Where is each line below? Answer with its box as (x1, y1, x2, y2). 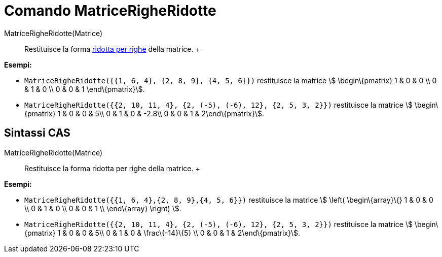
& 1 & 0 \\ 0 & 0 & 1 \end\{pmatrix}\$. (24, 84, 145, 93)
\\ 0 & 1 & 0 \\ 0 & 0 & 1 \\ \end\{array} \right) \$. (24, 204, 181, 213)
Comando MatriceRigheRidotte (4, 2, 216, 19)
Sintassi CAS (4, 126, 70, 140)
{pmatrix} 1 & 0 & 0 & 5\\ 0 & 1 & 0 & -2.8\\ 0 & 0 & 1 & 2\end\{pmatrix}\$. (24, 109, 264, 118)
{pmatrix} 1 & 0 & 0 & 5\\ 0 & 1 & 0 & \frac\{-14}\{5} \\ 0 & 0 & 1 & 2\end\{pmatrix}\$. (24, 228, 301, 237)
